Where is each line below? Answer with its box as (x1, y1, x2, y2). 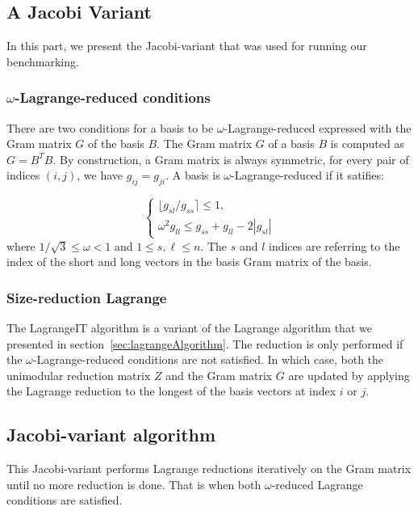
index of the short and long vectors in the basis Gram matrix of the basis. (6, 253, 372, 270)
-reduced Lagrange (271, 475, 363, 492)
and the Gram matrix (165, 366, 273, 383)
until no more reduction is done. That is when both (6, 475, 261, 492)
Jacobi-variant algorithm (6, 422, 216, 447)
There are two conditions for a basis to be (6, 119, 214, 136)
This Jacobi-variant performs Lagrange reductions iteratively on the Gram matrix (6, 460, 412, 477)
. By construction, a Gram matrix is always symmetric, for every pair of (52, 150, 409, 167)
